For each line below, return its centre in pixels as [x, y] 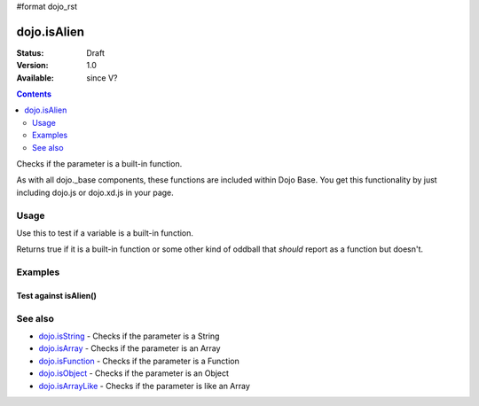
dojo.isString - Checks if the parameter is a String [129, 336]
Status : [30, 52]
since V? [102, 78]
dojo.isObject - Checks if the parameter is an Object [134, 373]
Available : [35, 78]
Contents [34, 94]
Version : [32, 66]
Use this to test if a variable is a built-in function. [105, 233]
